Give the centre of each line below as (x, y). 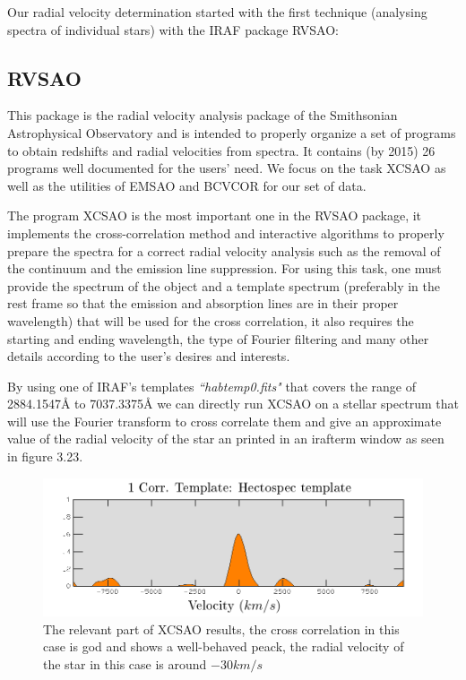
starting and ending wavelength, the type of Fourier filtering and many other (218, 338)
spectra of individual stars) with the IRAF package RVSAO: (173, 29)
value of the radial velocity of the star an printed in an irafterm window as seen (226, 439)
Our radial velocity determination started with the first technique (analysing (217, 12)
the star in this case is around (125, 663)
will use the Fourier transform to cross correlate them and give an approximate (224, 421)
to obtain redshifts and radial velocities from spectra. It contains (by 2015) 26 (221, 150)
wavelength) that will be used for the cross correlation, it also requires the (211, 320)
